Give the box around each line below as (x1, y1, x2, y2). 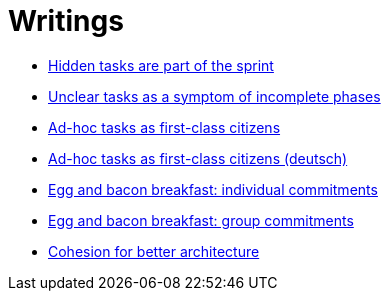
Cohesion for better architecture (48, 242, 260, 260)
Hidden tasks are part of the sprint (48, 56, 274, 74)
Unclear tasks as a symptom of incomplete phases (48, 87, 381, 105)
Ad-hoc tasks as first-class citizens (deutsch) (48, 149, 348, 167)
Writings (8, 4, 124, 38)
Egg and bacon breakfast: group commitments (48, 211, 354, 229)
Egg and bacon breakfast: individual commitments (48, 180, 378, 198)
